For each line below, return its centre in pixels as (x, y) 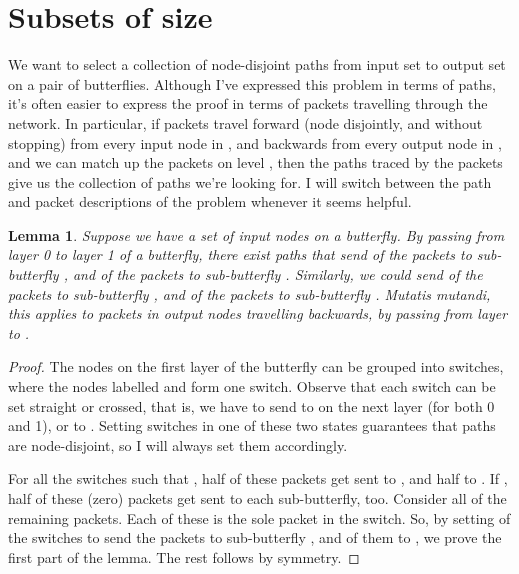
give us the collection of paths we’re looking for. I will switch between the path (250, 181)
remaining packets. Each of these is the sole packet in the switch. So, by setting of (259, 517)
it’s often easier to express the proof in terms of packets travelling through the (248, 103)
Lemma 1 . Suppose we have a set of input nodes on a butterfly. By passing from (256, 234)
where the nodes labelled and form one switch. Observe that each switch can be (252, 386)
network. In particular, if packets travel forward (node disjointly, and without (245, 122)
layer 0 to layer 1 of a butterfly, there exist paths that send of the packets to (240, 254)
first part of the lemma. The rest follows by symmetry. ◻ (184, 556)
